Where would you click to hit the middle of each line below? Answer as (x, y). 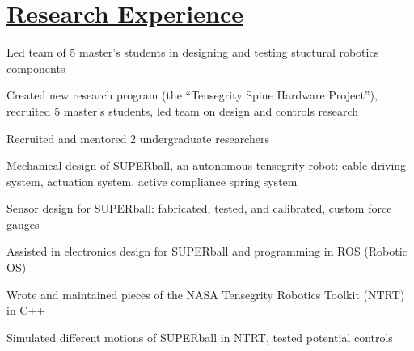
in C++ (26, 310)
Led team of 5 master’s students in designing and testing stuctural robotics (193, 52)
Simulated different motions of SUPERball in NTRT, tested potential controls (200, 337)
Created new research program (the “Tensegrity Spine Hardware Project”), (192, 95)
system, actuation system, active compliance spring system (152, 181)
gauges (23, 224)
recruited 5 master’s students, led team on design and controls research (183, 110)
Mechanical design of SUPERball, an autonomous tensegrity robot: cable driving (207, 165)
